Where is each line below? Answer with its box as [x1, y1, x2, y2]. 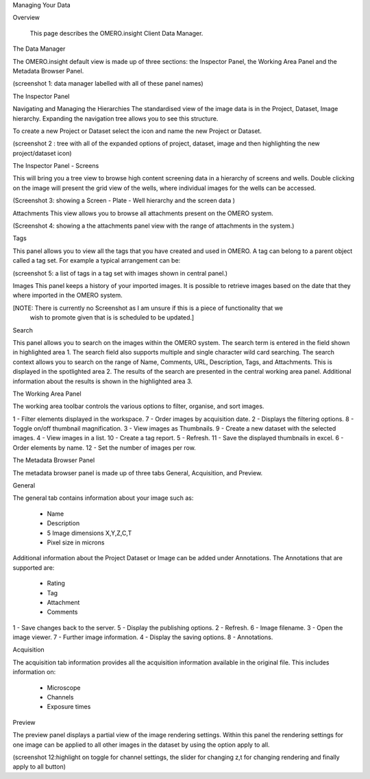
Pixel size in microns [47, 538, 105, 547]
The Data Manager [12, 45, 66, 53]
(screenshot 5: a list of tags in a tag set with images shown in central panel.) [12, 269, 228, 277]
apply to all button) [12, 763, 66, 771]
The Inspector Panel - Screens [12, 162, 99, 170]
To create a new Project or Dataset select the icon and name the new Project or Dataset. [12, 127, 262, 135]
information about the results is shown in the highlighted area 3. [12, 377, 193, 385]
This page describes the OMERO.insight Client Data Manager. [29, 29, 203, 37]
